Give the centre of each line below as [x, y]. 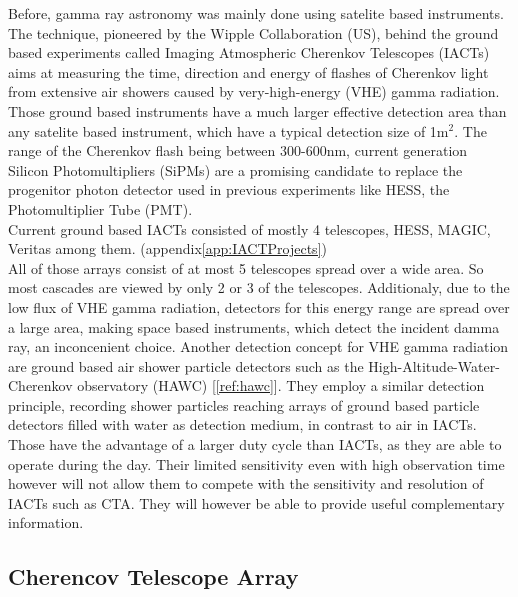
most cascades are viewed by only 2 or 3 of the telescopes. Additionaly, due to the [259, 287]
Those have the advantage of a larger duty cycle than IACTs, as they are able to [255, 444]
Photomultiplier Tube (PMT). [100, 208]
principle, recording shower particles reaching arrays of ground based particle [244, 404]
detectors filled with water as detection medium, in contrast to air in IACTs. [242, 424]
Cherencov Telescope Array [153, 576]
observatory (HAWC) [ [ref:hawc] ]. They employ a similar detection [281, 385]
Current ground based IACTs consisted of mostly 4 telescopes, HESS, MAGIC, [249, 228]
